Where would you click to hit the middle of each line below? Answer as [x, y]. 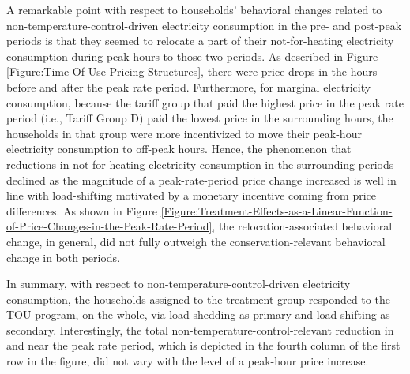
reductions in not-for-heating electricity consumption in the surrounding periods [200, 164]
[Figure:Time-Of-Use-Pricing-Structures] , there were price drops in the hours [192, 71]
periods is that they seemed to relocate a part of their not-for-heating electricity [200, 41]
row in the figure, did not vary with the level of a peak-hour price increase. [188, 361]
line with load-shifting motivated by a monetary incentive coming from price [192, 195]
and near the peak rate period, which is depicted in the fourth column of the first [203, 345]
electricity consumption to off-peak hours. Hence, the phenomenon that [179, 149]
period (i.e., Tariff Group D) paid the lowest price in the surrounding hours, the [200, 118]
